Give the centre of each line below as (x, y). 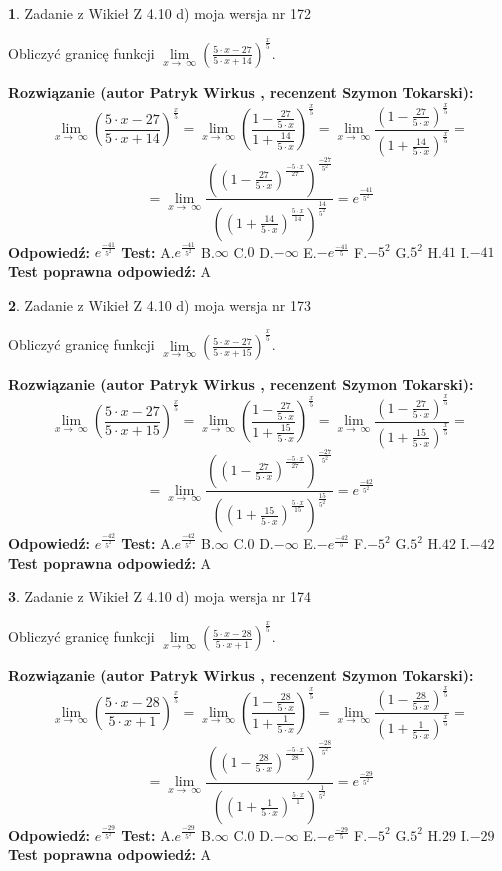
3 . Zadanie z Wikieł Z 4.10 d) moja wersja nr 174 (160, 596)
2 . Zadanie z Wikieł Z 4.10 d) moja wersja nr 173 (160, 304)
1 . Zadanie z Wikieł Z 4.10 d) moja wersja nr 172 (160, 13)
